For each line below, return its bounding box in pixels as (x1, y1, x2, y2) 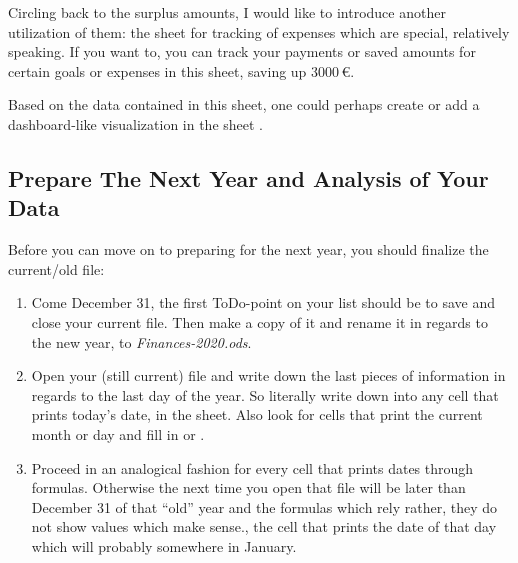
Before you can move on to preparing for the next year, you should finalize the (8, 239, 489, 260)
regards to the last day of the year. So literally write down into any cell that (31, 384, 499, 405)
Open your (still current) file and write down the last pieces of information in (31, 365, 506, 386)
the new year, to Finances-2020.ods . (31, 331, 252, 352)
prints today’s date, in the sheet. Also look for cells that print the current (31, 404, 483, 425)
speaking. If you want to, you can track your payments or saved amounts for (8, 41, 476, 62)
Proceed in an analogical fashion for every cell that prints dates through (31, 457, 474, 478)
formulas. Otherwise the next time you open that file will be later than (31, 477, 466, 498)
